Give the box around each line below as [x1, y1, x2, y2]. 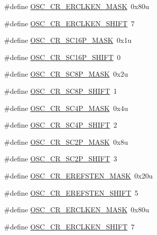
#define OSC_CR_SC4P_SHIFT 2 [4, 120, 117, 130]
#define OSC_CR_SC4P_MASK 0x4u [4, 102, 128, 113]
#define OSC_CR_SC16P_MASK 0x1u [4, 35, 132, 45]
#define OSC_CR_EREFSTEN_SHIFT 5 [4, 187, 138, 198]
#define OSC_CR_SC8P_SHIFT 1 [4, 85, 117, 96]
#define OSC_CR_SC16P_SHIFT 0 [4, 51, 121, 62]
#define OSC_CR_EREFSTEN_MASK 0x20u [4, 170, 153, 181]
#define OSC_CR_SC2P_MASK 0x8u [4, 136, 128, 147]
